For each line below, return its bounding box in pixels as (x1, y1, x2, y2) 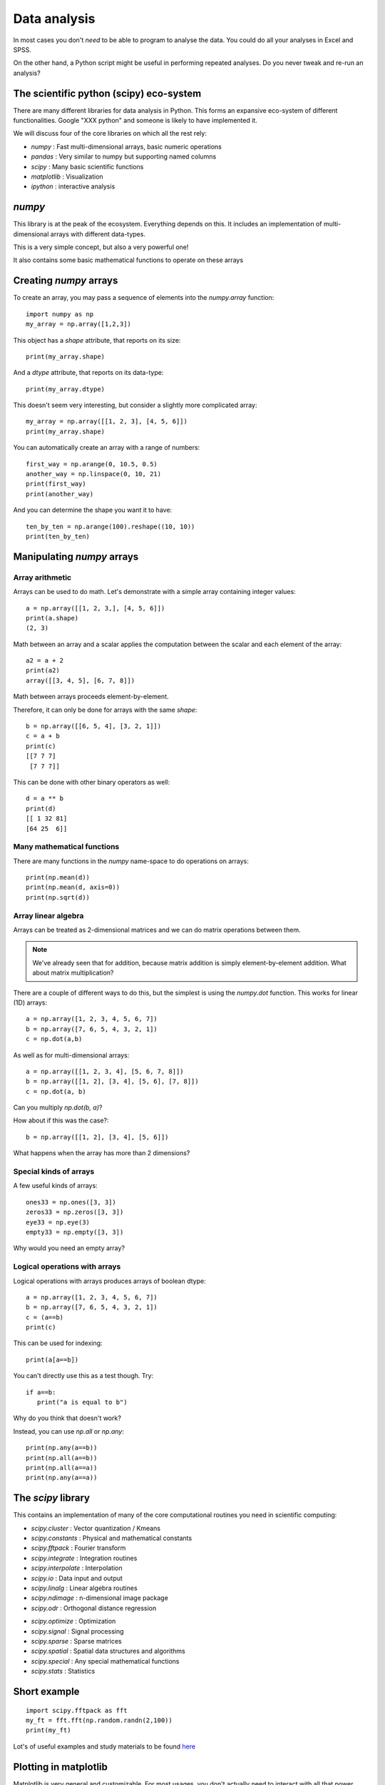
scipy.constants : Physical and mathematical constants (31, 1534, 192, 1542)
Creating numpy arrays (13, 275, 118, 287)
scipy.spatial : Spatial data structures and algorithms (31, 1646, 185, 1656)
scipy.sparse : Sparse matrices (31, 1636, 122, 1645)
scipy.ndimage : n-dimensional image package (31, 1594, 169, 1602)
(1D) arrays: (13, 998, 48, 1007)
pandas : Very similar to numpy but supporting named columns (31, 152, 217, 161)
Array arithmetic (13, 572, 71, 582)
